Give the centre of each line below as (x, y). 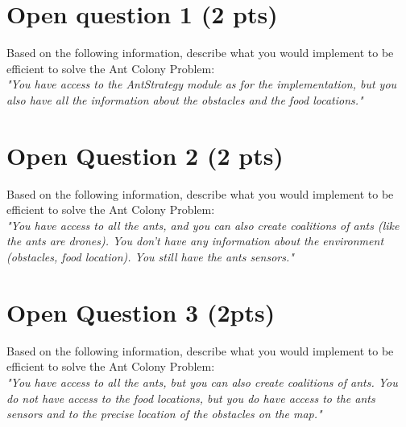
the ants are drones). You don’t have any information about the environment (195, 241)
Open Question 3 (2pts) (141, 312)
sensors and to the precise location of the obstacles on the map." (164, 414)
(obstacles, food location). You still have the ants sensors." (150, 257)
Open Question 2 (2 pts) (145, 155)
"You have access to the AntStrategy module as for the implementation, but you (202, 84)
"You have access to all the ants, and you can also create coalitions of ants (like (203, 225)
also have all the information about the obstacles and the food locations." (185, 99)
